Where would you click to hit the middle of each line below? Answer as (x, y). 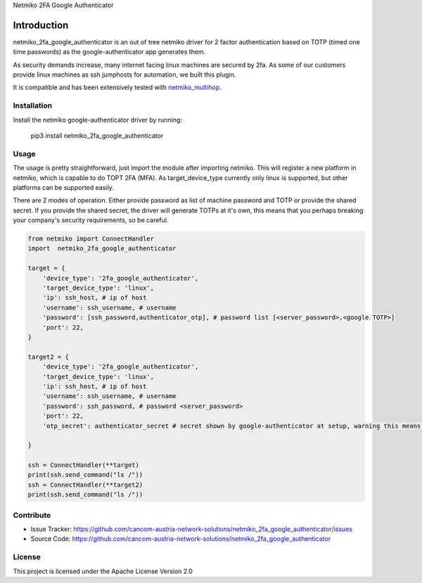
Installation (33, 105)
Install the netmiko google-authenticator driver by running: (98, 120)
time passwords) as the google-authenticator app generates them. (109, 52)
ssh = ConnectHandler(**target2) (85, 485)
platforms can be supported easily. (63, 187)
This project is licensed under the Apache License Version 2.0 (103, 571)
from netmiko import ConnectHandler (91, 239)
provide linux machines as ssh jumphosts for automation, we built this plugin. (124, 75)
